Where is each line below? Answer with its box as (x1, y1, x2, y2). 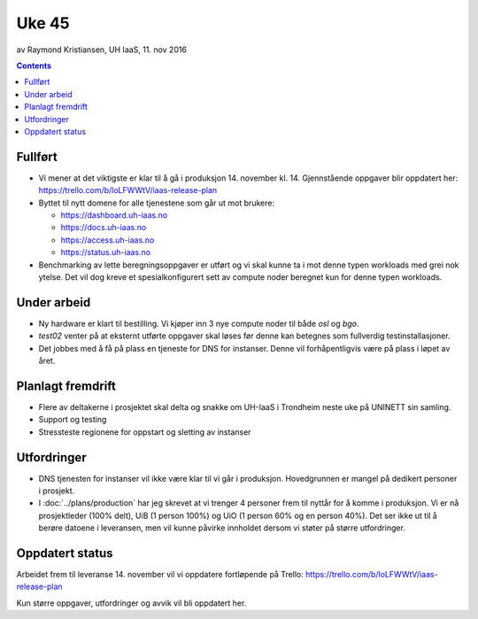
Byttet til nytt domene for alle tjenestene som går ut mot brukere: (38, 197, 274, 208)
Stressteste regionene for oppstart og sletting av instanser (38, 426, 251, 437)
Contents (16, 60, 52, 71)
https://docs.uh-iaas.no (60, 222, 147, 233)
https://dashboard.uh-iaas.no (60, 209, 168, 221)
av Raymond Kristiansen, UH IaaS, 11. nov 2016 (16, 44, 188, 55)
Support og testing (38, 414, 107, 425)
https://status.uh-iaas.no (60, 247, 150, 258)
